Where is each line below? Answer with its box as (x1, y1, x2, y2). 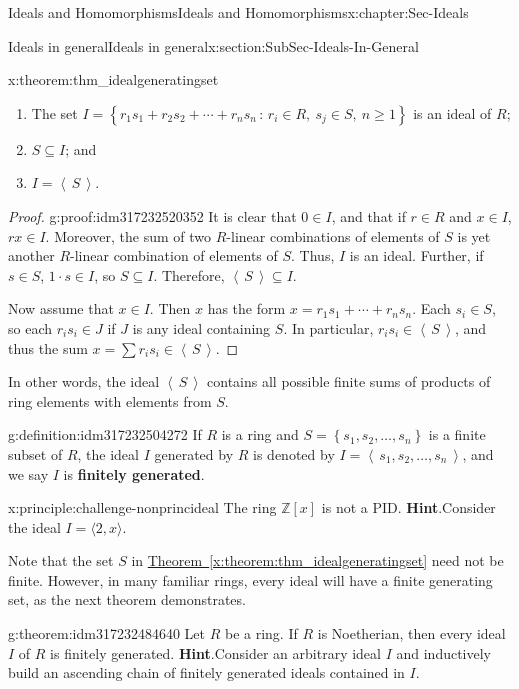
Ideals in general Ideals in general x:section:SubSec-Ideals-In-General (8, 35, 419, 56)
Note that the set (8, 550, 114, 571)
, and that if (331, 205, 406, 226)
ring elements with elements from (8, 390, 212, 411)
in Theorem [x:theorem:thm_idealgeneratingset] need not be (131, 550, 504, 571)
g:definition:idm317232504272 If (8, 424, 202, 445)
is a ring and (221, 424, 299, 445)
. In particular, (283, 317, 374, 338)
